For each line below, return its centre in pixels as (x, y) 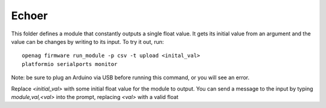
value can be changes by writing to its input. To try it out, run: (88, 41)
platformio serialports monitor (70, 64)
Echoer (30, 16)
